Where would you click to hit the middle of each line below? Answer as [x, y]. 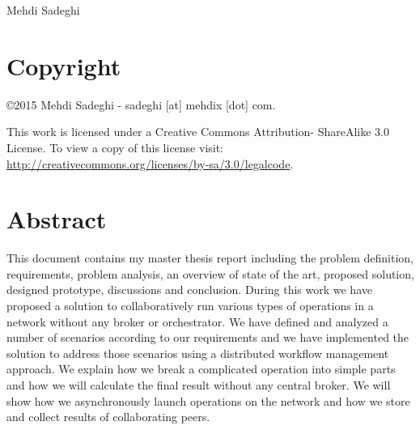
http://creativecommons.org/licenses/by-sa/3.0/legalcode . [150, 163]
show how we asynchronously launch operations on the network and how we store [208, 400]
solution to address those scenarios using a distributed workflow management [198, 353]
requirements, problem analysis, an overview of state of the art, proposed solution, [210, 273]
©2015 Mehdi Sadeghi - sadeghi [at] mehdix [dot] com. [141, 104]
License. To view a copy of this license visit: [115, 147]
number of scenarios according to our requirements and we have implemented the [208, 337]
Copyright [64, 65]
